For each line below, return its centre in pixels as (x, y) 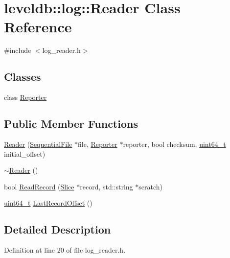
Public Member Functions (71, 124)
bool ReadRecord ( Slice (39, 186)
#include (18, 50)
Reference (38, 27)
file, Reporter (97, 144)
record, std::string (106, 186)
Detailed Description (57, 229)
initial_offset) (25, 153)
